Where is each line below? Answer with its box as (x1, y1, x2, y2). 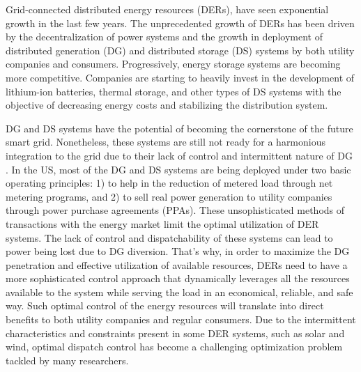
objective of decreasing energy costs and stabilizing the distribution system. (6, 98, 328, 112)
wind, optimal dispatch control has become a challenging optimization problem (6, 339, 343, 354)
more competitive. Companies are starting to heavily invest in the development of (6, 70, 355, 84)
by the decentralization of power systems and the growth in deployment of (6, 29, 323, 44)
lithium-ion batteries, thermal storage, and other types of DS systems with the (6, 84, 341, 98)
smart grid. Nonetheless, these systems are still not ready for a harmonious (6, 134, 326, 149)
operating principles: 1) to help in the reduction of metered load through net (6, 176, 333, 190)
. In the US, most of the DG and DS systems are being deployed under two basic (6, 162, 351, 176)
